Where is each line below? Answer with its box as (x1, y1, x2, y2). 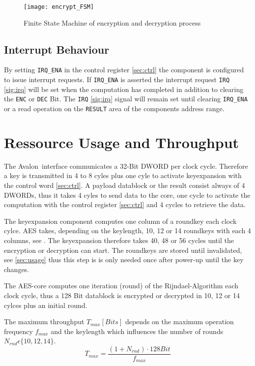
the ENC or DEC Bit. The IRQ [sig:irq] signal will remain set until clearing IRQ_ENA (4, 93, 248, 104)
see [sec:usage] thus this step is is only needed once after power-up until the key (4, 254, 244, 265)
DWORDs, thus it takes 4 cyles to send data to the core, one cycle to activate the (4, 189, 251, 200)
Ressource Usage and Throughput (4, 132, 239, 152)
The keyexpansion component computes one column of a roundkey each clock (4, 215, 237, 226)
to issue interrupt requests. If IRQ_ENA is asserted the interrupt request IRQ (4, 74, 230, 85)
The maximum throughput (4, 316, 85, 327)
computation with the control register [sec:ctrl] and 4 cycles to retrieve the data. (4, 199, 246, 210)
